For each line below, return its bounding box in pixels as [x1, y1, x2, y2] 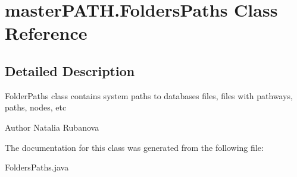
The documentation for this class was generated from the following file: [5, 141, 264, 153]
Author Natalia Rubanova [5, 121, 99, 133]
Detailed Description [5, 61, 135, 80]
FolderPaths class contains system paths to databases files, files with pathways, [5, 89, 293, 102]
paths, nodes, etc [5, 101, 67, 113]
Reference [5, 21, 87, 45]
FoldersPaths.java [5, 161, 69, 173]
